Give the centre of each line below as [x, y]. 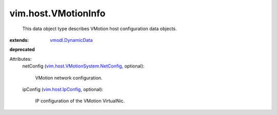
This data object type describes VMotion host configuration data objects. [100, 29]
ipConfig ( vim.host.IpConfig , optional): [63, 89]
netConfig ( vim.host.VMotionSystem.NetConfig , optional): [83, 66]
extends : [19, 40]
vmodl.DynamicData [71, 40]
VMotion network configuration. [69, 78]
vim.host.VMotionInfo [57, 13]
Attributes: [21, 59]
